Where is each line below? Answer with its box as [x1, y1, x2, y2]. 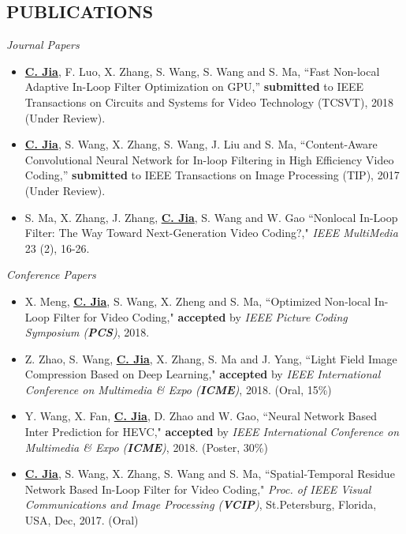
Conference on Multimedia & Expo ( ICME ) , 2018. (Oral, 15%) [24, 381, 332, 397]
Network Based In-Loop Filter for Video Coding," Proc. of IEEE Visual [24, 480, 371, 497]
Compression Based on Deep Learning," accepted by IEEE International [24, 366, 381, 382]
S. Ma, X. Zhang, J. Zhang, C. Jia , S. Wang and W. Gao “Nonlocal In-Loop [24, 209, 398, 225]
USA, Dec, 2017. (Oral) [24, 512, 139, 528]
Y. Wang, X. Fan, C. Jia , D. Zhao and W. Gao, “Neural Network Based [24, 408, 378, 424]
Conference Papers [6, 266, 96, 283]
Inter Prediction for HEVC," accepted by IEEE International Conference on [24, 423, 399, 440]
